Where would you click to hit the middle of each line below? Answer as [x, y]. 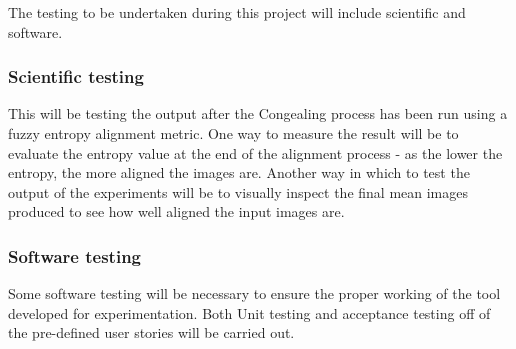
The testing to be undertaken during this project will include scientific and [237, 12]
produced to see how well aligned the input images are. [176, 211]
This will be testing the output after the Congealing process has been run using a [258, 113]
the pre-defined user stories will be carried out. [151, 332]
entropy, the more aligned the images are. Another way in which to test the [239, 172]
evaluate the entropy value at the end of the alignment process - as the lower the [255, 152]
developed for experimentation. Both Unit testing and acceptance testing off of [249, 312]
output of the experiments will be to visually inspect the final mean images [238, 191]
